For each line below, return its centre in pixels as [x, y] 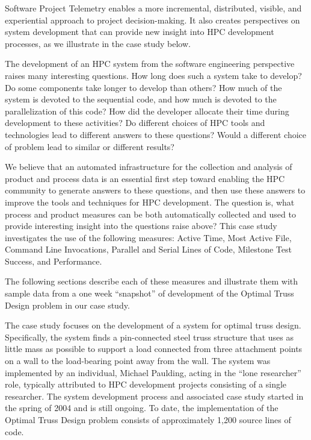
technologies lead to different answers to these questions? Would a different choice [156, 134]
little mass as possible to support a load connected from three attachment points [154, 349]
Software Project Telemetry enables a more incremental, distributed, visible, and [153, 8]
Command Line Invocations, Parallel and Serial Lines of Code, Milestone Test [148, 249]
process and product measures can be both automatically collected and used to [150, 214]
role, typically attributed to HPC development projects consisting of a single [146, 384]
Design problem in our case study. [67, 305]
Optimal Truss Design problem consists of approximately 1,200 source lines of [148, 420]
